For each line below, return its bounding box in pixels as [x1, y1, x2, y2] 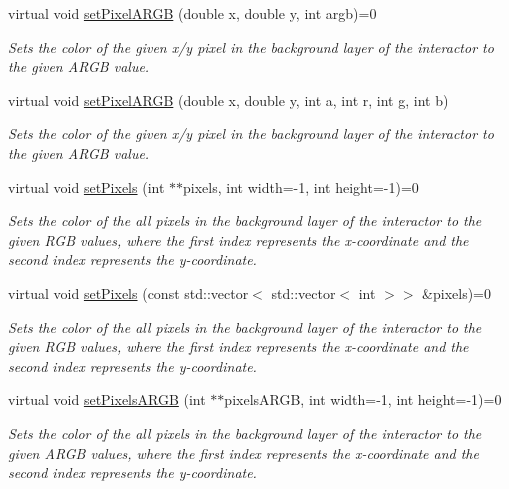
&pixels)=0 [422, 282, 492, 303]
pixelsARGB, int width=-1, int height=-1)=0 [224, 389, 502, 410]
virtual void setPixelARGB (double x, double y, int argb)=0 [8, 3, 377, 23]
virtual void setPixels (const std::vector [8, 282, 249, 303]
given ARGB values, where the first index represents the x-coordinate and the [8, 442, 479, 463]
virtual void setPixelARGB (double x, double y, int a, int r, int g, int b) [8, 89, 449, 110]
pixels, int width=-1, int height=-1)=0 [183, 176, 419, 197]
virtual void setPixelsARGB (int [8, 389, 206, 410]
